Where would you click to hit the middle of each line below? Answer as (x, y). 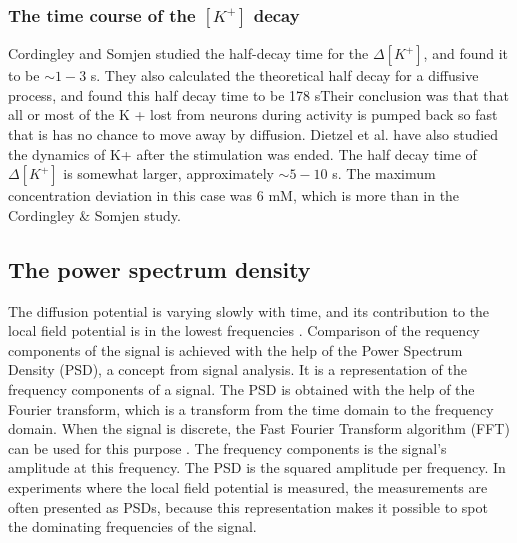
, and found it (466, 53)
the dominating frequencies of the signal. (132, 526)
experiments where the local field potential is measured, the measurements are (248, 486)
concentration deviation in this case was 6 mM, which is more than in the (234, 195)
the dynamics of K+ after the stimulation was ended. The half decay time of (242, 153)
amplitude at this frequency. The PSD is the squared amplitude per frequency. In (257, 467)
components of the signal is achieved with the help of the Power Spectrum (235, 349)
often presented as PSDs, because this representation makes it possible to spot (248, 506)
